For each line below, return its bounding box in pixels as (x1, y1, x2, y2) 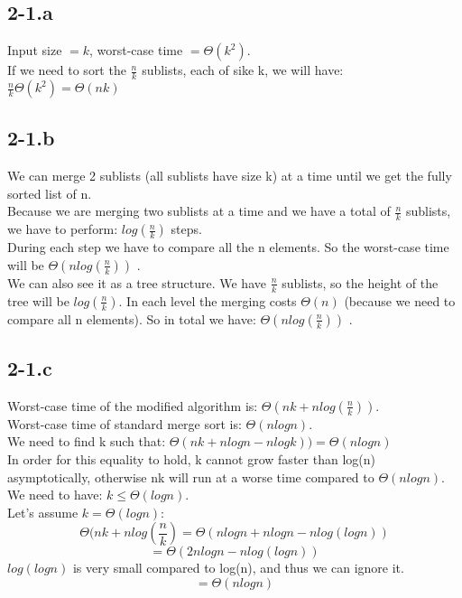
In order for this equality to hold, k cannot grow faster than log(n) (7, 450, 375, 469)
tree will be (7, 291, 69, 310)
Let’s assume (7, 502, 79, 521)
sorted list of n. (7, 183, 92, 202)
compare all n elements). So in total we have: (7, 309, 256, 328)
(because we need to (344, 291, 456, 310)
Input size (7, 41, 62, 60)
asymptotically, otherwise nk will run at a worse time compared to (7, 467, 374, 486)
